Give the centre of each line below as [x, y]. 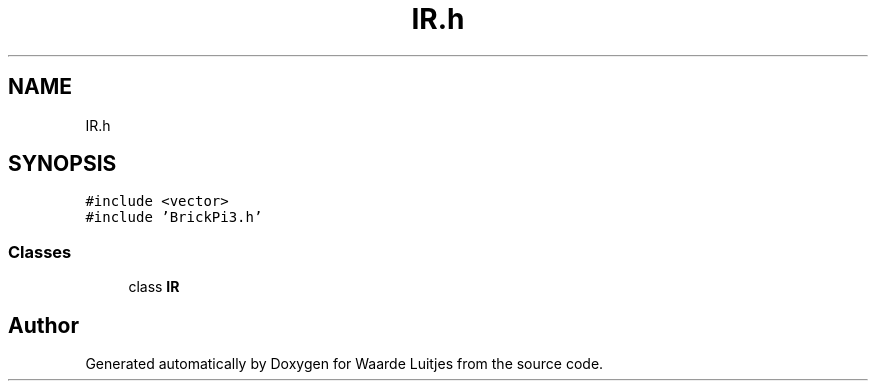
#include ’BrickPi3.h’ [174, 217]
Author [43, 325]
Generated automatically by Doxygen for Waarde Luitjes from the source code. [344, 364]
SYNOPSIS [62, 164]
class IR [154, 287]
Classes [40, 251]
